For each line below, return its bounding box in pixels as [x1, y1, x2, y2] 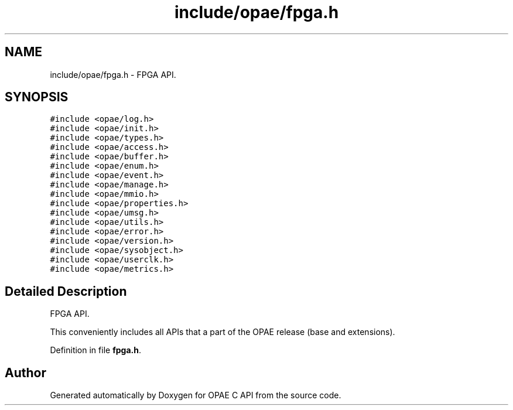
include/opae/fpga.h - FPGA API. [50, 69, 176, 80]
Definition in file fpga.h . [50, 345, 141, 356]
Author [5, 365, 46, 380]
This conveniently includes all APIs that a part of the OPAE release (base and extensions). [50, 327, 395, 337]
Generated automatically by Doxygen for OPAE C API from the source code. [50, 390, 341, 401]
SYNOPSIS [5, 90, 69, 105]
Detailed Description [5, 283, 127, 299]
